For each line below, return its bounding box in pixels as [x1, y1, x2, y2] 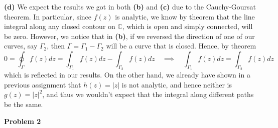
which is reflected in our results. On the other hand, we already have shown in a [4, 69, 250, 80]
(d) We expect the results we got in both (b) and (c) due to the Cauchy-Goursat [4, 1, 256, 11]
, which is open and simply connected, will [122, 21, 253, 31]
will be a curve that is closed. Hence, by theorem [106, 40, 256, 51]
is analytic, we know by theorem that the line [115, 11, 255, 21]
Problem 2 [4, 115, 41, 126]
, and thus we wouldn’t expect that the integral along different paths [42, 89, 254, 99]
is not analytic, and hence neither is [121, 79, 232, 89]
